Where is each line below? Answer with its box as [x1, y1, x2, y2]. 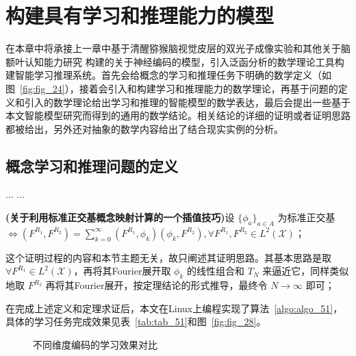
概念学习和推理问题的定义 [5, 155, 178, 176]
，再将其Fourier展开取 [73, 264, 171, 278]
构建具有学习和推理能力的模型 [5, 1, 275, 29]
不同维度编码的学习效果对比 [33, 338, 157, 352]
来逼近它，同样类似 [262, 264, 349, 278]
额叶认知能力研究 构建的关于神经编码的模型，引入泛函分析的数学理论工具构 [5, 54, 344, 68]
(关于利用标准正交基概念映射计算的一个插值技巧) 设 [5, 210, 235, 225]
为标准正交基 [277, 210, 335, 225]
